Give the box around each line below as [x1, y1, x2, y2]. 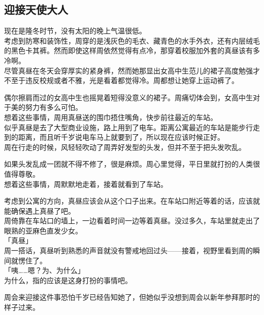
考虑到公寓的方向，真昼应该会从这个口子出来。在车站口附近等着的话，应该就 [4, 195, 260, 206]
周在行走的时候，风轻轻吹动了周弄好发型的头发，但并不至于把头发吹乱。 [4, 141, 246, 152]
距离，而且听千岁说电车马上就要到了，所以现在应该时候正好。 [18, 132, 224, 142]
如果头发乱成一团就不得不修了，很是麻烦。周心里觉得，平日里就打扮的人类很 [4, 159, 260, 169]
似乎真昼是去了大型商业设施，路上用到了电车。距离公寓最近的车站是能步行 [4, 122, 253, 132]
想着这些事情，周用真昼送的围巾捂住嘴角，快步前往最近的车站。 [4, 111, 217, 122]
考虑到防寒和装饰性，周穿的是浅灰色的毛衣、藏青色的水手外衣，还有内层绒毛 [4, 35, 260, 46]
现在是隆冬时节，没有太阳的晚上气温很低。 [4, 25, 146, 36]
